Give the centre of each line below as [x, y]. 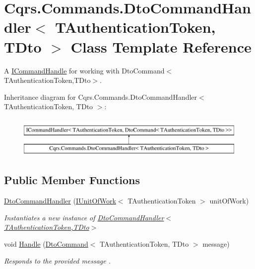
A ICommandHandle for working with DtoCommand [84, 70]
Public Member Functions [72, 180]
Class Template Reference [161, 46]
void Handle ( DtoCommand [46, 244]
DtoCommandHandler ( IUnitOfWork [60, 201]
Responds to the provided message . [58, 260]
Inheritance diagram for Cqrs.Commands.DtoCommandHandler [101, 97]
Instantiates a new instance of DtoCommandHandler [84, 217]
